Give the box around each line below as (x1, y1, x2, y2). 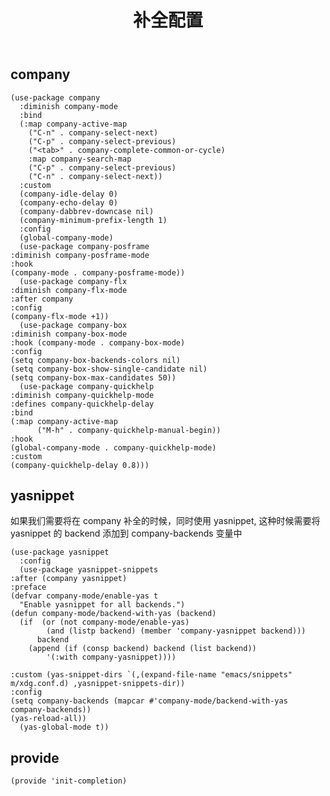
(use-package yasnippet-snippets (19, 565, 159, 575)
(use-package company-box (19, 320, 128, 330)
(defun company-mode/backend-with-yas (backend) (10, 609, 217, 619)
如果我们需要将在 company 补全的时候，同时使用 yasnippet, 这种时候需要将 (10, 515, 321, 527)
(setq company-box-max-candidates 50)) (10, 372, 177, 383)
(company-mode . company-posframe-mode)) (10, 267, 186, 278)
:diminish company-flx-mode (10, 285, 128, 295)
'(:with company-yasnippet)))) (46, 652, 177, 663)
